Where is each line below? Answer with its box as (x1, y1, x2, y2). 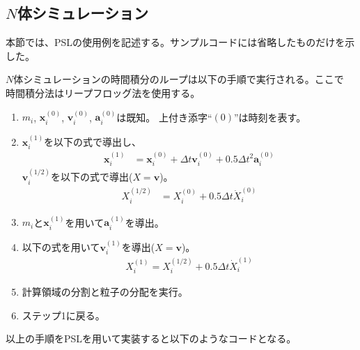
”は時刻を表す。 (233, 109, 306, 124)
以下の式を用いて (22, 239, 100, 254)
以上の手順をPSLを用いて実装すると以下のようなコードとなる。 (6, 331, 297, 346)
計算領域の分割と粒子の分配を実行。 (22, 284, 188, 299)
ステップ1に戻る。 (22, 307, 105, 322)
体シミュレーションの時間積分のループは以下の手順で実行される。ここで (13, 72, 344, 86)
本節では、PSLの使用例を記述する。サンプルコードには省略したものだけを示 (6, 35, 355, 50)
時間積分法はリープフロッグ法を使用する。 (6, 85, 201, 100)
